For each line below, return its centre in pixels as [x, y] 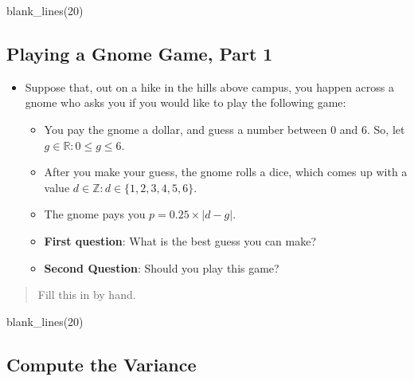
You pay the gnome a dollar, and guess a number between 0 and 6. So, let [225, 129]
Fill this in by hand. [87, 295]
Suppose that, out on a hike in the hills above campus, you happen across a [210, 86]
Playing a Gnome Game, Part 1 [140, 53]
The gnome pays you [95, 214]
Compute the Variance [102, 364]
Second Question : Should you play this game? [162, 267]
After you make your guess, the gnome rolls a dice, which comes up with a [226, 172]
